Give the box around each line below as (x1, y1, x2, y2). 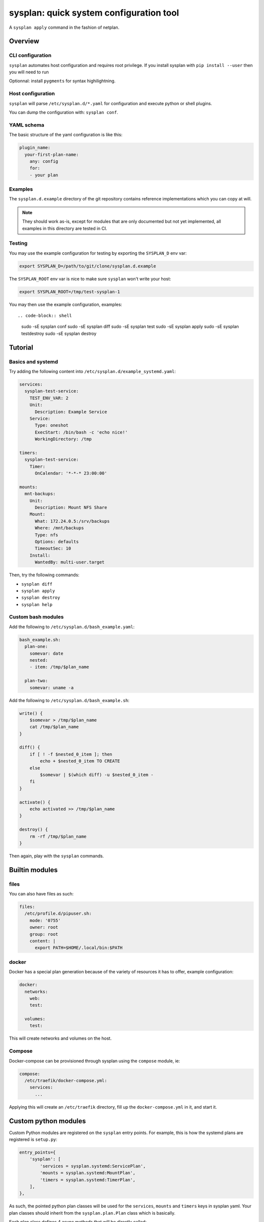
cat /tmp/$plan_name (29, 724, 79, 730)
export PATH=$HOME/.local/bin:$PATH (35, 945, 123, 951)
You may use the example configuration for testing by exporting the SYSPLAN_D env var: (9, 250, 187, 256)
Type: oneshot (35, 423, 68, 428)
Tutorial (9, 343, 34, 351)
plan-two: (24, 678, 48, 684)
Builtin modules (9, 866, 58, 874)
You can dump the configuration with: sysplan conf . (9, 109, 118, 115)
